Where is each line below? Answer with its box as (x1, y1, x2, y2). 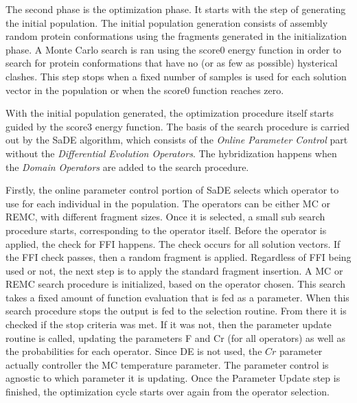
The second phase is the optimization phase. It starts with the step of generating (5, 2, 346, 16)
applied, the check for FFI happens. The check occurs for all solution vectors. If (5, 236, 341, 251)
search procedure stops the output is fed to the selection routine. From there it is (5, 303, 347, 318)
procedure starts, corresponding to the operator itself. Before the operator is (5, 222, 327, 237)
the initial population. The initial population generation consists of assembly (5, 15, 328, 30)
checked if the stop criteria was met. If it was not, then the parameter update (5, 317, 332, 332)
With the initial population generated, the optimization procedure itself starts (5, 106, 334, 120)
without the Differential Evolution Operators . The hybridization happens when (5, 146, 337, 160)
